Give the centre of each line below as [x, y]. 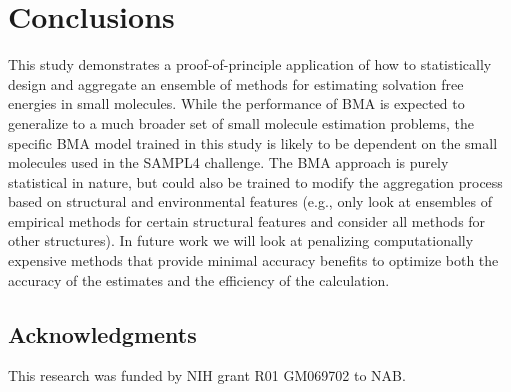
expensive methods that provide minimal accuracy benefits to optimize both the [253, 260]
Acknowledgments [102, 333]
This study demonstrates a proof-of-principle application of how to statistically [250, 64]
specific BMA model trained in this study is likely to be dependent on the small [253, 142]
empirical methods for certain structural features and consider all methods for [247, 220]
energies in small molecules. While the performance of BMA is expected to [236, 103]
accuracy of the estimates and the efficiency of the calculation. [199, 279]
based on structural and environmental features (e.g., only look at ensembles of [250, 201]
